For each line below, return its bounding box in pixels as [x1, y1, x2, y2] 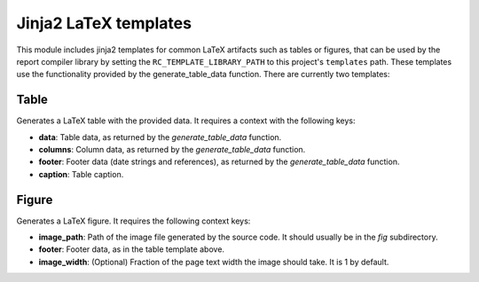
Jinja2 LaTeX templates [16, 13, 192, 33]
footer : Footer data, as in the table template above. [38, 244, 225, 255]
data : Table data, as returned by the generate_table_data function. [38, 131, 282, 142]
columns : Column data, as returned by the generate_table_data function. [38, 145, 306, 155]
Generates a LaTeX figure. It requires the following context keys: [16, 215, 251, 226]
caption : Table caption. [38, 168, 124, 179]
